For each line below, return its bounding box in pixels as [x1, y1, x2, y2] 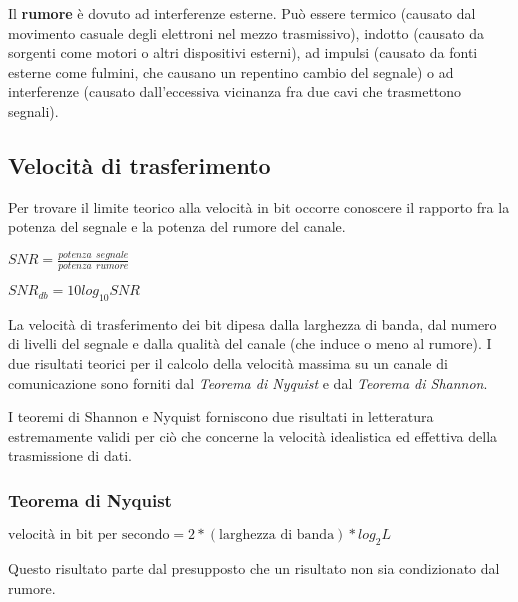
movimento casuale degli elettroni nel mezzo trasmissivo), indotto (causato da [8, 22, 485, 43]
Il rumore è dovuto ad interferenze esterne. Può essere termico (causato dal [8, 3, 476, 23]
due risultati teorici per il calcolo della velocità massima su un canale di [8, 353, 448, 374]
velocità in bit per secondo [8, 528, 170, 543]
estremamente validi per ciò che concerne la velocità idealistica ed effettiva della [8, 425, 498, 446]
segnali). [8, 100, 59, 121]
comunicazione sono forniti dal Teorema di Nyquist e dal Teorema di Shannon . [8, 372, 488, 393]
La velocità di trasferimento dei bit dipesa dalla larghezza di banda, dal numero [8, 313, 497, 334]
